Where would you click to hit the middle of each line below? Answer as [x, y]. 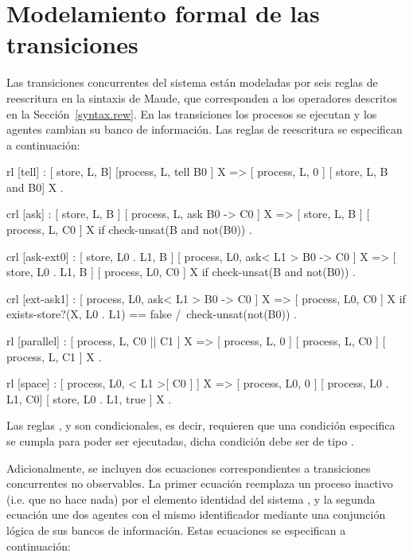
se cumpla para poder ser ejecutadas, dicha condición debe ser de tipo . [180, 441]
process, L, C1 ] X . [54, 356]
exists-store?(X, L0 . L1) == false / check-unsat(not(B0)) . [152, 314]
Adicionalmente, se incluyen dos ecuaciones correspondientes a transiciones [189, 467]
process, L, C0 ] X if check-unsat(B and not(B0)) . [129, 230]
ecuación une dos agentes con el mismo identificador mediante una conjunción [196, 514]
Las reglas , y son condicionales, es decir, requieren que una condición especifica [201, 425]
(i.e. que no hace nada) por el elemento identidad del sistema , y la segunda [191, 499]
